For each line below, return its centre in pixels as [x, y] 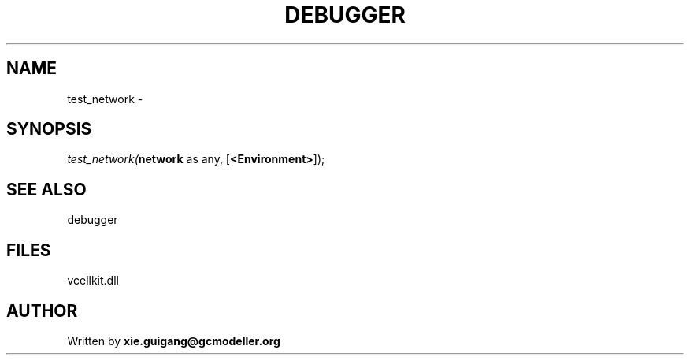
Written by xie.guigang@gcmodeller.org [174, 341]
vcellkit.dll [93, 281]
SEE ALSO [46, 189]
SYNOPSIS [49, 129]
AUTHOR [42, 311]
